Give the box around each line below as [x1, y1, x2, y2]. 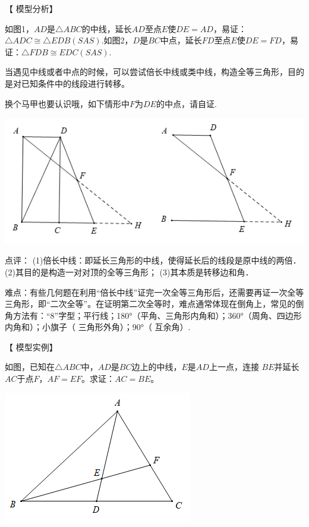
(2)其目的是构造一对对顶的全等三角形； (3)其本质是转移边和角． [5, 265, 254, 278]
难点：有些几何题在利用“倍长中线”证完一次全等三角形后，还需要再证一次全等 [5, 286, 304, 298]
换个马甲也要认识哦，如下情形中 [5, 97, 130, 109]
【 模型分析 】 [5, 2, 58, 14]
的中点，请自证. [156, 97, 217, 109]
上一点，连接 [209, 360, 259, 373]
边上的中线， [131, 360, 182, 373]
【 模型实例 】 [5, 340, 58, 353]
